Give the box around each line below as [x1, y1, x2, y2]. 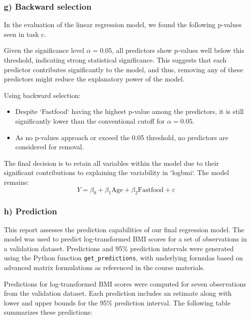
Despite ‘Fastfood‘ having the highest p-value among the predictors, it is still [15, 106, 244, 116]
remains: [4, 176, 29, 187]
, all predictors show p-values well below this [112, 45, 245, 55]
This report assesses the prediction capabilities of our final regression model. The [4, 224, 244, 234]
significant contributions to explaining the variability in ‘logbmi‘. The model [4, 167, 229, 177]
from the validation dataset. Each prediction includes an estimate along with [4, 288, 232, 298]
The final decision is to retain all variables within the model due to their [4, 158, 219, 168]
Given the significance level [4, 45, 84, 55]
